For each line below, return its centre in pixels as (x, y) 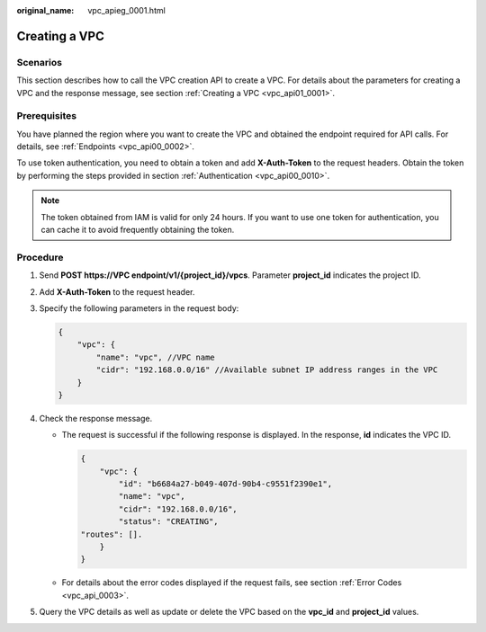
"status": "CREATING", (169, 522)
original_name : (45, 10)
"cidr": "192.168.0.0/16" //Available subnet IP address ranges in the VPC (267, 370)
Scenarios (40, 62)
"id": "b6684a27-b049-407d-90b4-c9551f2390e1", (225, 484)
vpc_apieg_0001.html (126, 10)
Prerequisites (46, 116)
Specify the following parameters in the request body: (139, 308)
